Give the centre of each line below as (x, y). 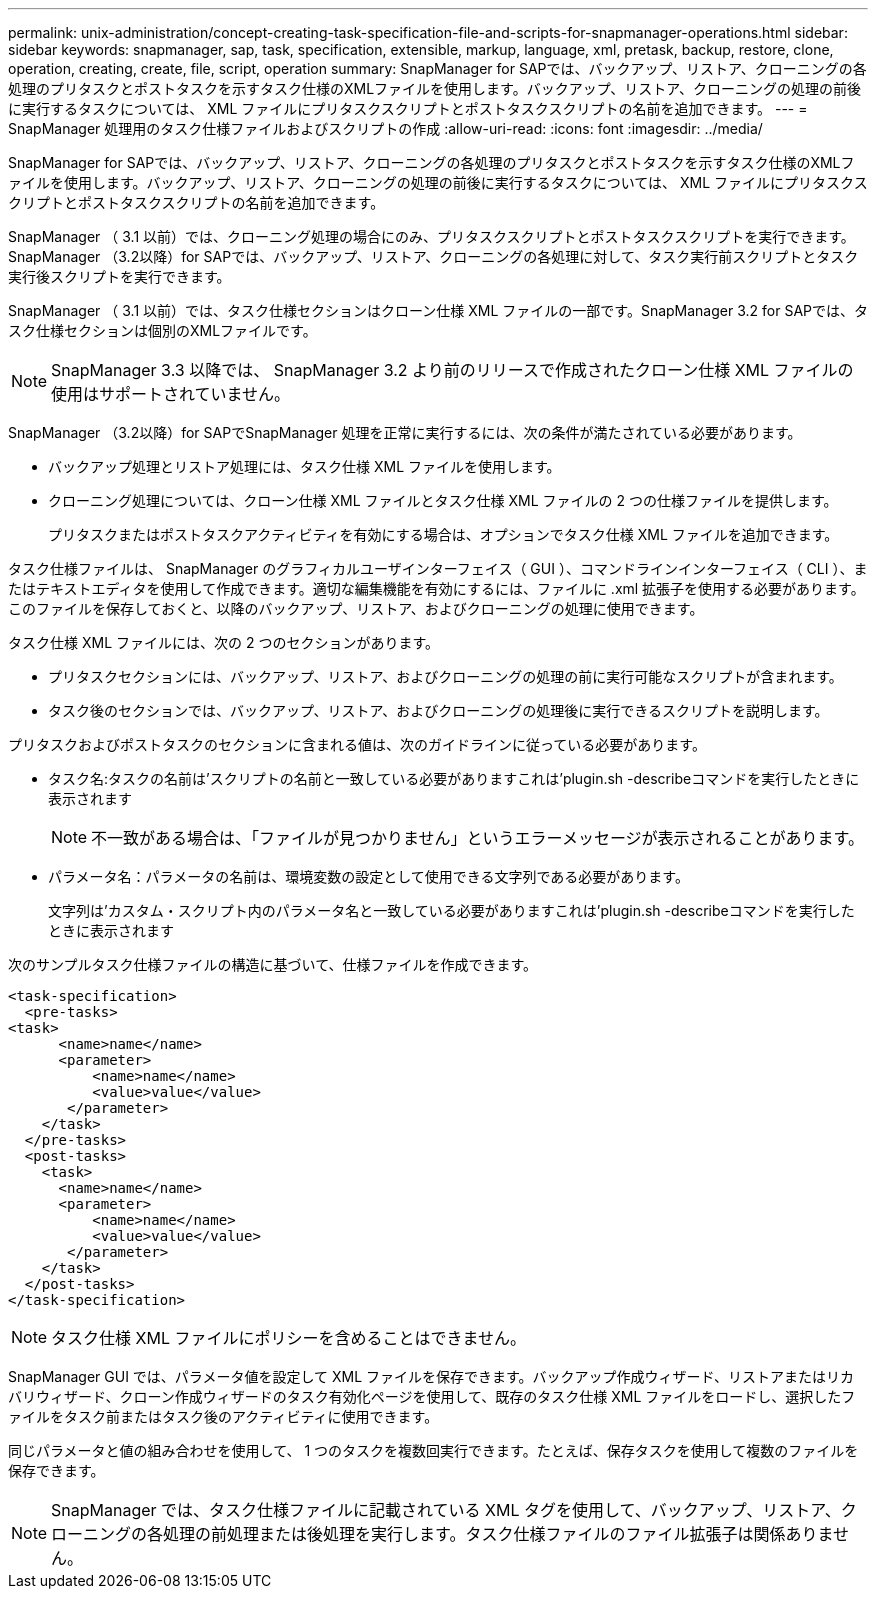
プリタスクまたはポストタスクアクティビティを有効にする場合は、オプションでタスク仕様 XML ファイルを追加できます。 (443, 534)
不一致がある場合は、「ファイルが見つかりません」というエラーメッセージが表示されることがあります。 (478, 838)
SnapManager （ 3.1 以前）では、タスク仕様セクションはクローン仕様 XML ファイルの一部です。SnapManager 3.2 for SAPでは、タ (438, 310)
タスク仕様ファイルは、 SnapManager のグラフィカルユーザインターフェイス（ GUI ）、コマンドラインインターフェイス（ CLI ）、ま (438, 568)
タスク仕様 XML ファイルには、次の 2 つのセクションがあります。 (223, 642)
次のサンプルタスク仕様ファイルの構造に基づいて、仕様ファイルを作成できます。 (273, 964)
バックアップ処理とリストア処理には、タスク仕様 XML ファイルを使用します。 (304, 466)
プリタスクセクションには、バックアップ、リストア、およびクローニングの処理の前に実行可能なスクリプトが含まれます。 (445, 676)
